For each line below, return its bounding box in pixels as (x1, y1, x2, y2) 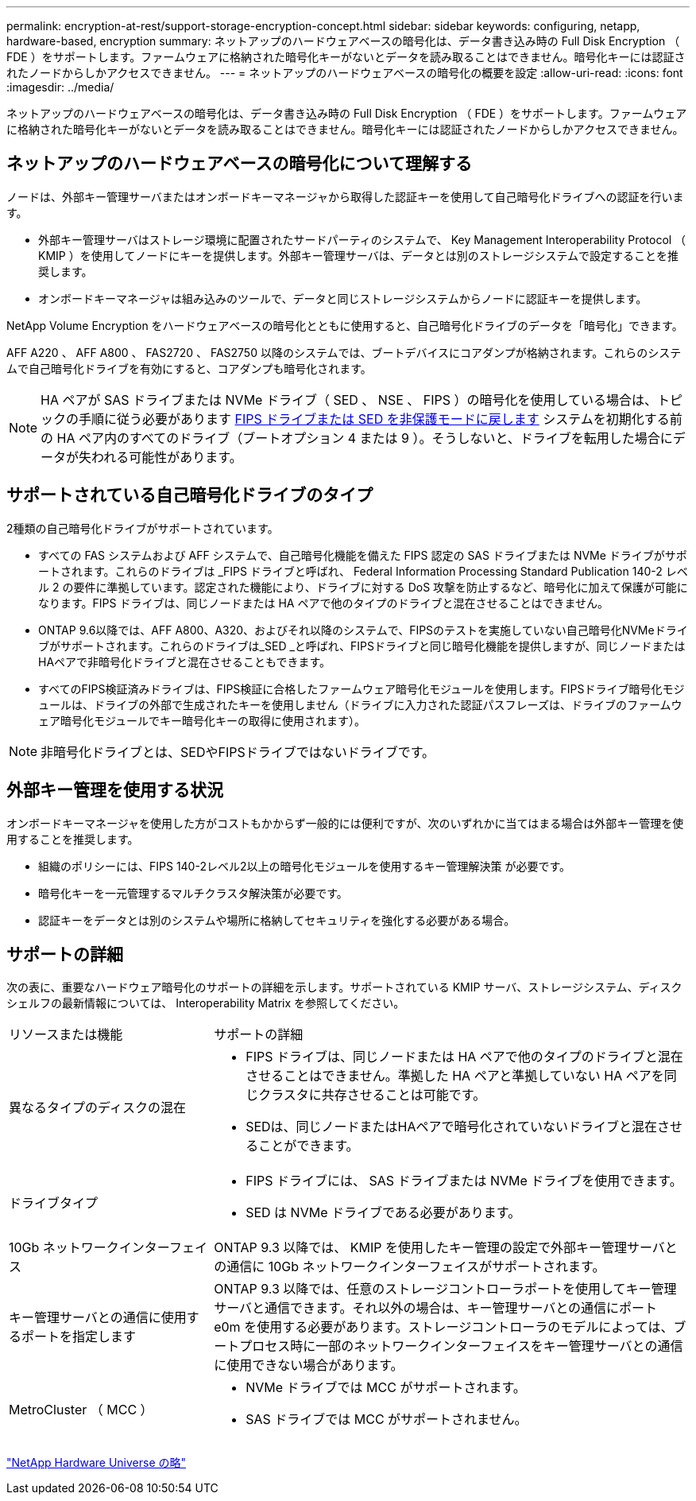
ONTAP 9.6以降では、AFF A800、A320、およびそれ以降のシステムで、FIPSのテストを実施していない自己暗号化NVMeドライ (38, 623, 688, 637)
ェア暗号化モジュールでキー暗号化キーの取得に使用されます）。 (38, 713, 366, 727)
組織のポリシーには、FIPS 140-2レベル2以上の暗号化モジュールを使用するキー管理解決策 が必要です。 (38, 859, 571, 873)
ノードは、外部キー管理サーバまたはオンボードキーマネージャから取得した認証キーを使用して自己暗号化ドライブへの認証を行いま (6, 189, 684, 204)
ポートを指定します (21, 1328, 137, 1345)
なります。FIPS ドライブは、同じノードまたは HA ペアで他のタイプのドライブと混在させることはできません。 (38, 595, 609, 610)
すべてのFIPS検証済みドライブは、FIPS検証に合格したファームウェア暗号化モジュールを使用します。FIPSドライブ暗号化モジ (38, 681, 685, 696)
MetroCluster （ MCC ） (9, 1402, 153, 1418)
